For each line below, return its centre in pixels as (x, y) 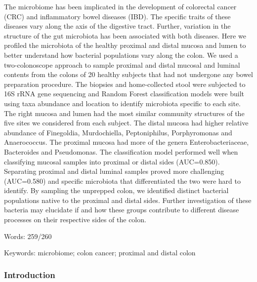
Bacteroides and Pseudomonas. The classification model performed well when (121, 151)
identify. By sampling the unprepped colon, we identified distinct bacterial (116, 190)
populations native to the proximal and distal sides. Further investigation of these (128, 200)
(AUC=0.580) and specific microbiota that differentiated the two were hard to (122, 181)
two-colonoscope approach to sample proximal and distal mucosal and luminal (122, 64)
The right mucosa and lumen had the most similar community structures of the (124, 113)
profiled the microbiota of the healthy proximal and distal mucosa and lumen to (125, 45)
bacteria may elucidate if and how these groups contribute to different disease (122, 210)
